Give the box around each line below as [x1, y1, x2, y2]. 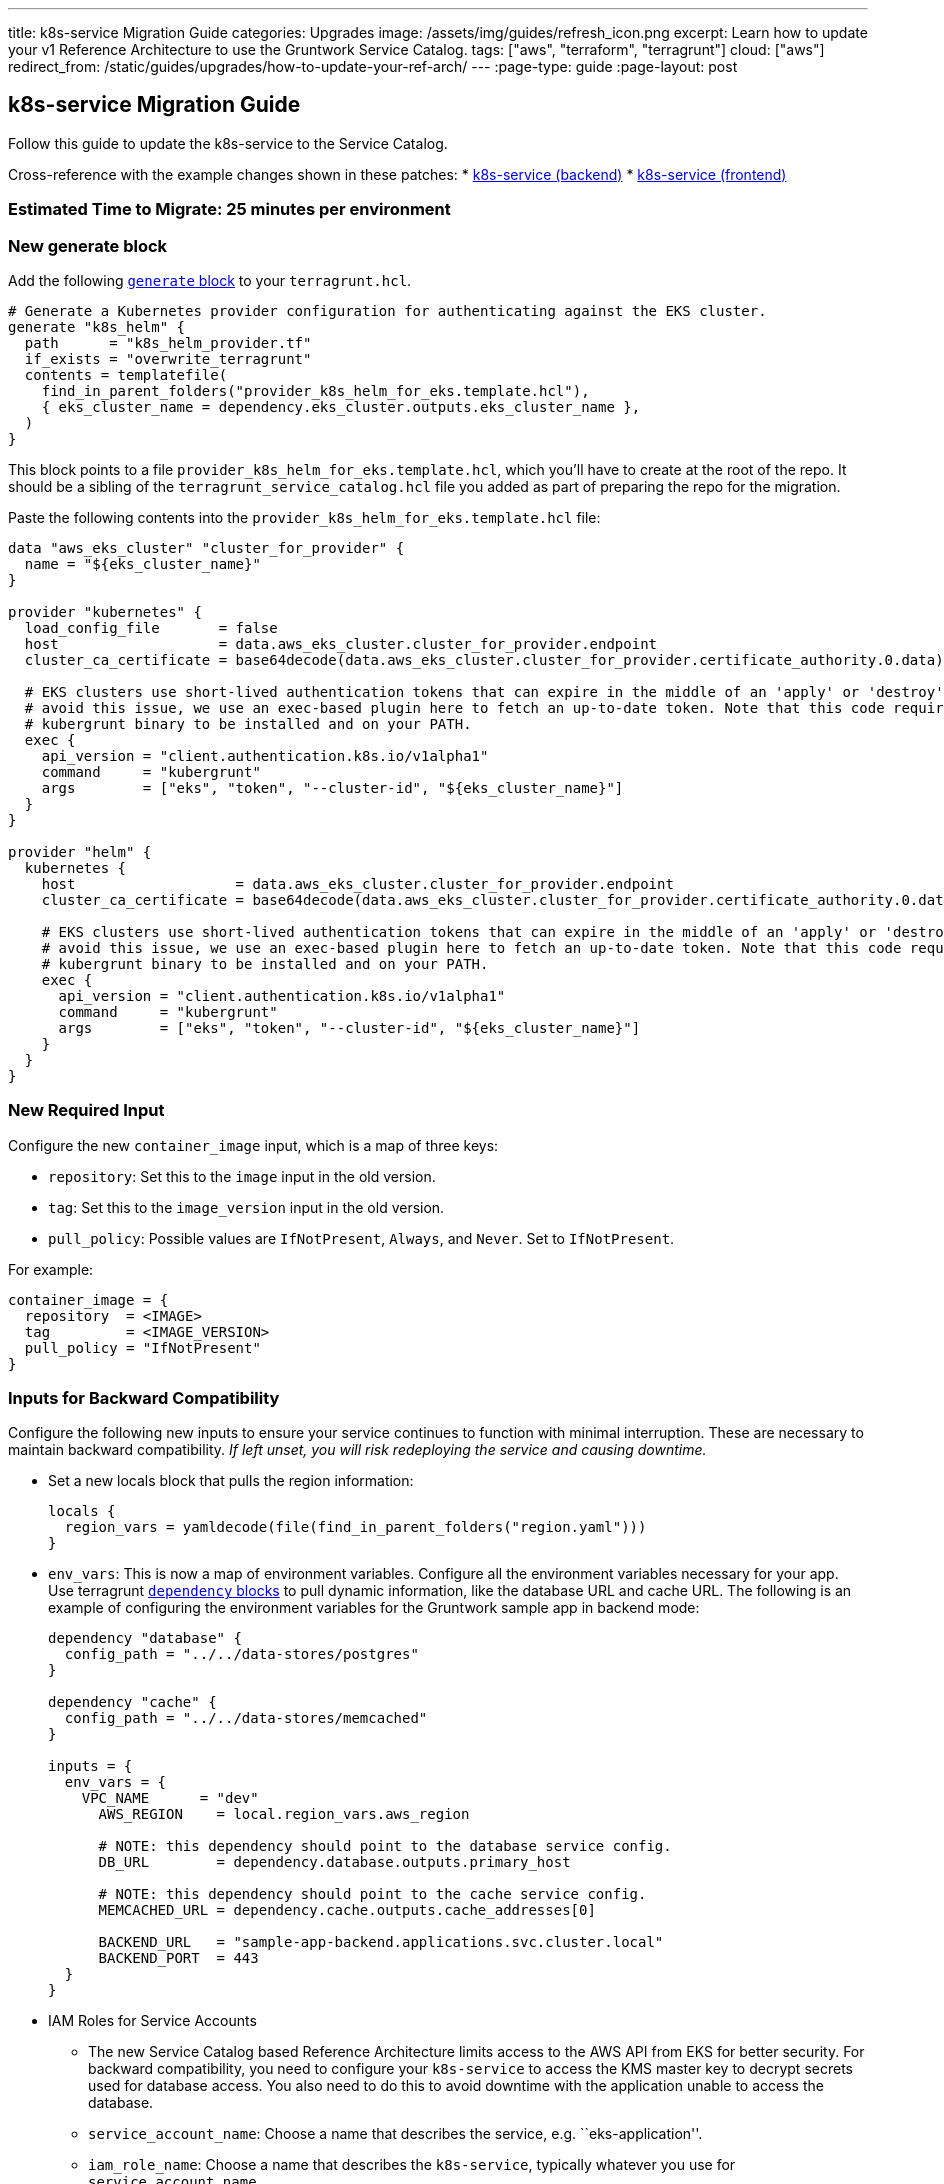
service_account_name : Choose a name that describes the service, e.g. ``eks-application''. [88, 2125, 703, 2143]
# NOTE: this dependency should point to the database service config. [98, 1838, 672, 1855]
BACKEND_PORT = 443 [98, 1950, 259, 1967]
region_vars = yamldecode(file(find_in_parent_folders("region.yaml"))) [64, 1519, 647, 1536]
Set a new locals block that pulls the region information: [48, 1472, 414, 1490]
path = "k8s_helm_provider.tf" [24, 334, 312, 351]
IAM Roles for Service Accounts [48, 2012, 257, 2030]
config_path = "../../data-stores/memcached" [64, 1710, 428, 1727]
